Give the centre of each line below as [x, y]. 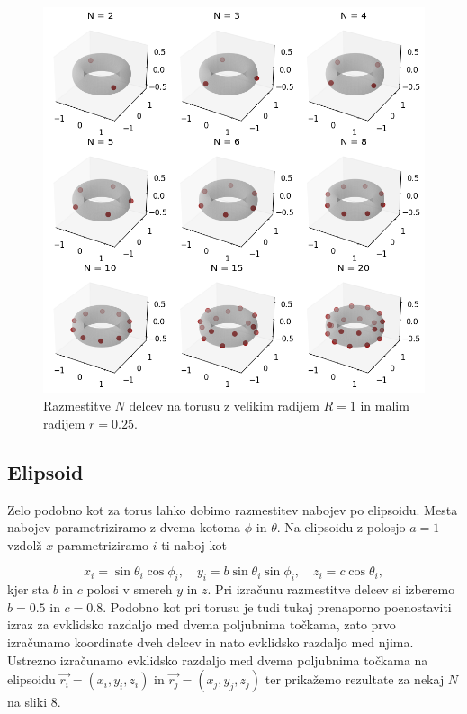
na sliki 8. [34, 702]
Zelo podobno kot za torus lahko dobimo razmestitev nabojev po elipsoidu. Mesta [233, 509]
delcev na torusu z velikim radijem [224, 406]
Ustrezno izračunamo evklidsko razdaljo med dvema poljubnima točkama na [218, 660]
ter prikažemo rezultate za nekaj [355, 679]
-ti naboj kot [192, 544]
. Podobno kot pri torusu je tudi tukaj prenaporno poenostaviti [277, 606]
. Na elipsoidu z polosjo [341, 527]
